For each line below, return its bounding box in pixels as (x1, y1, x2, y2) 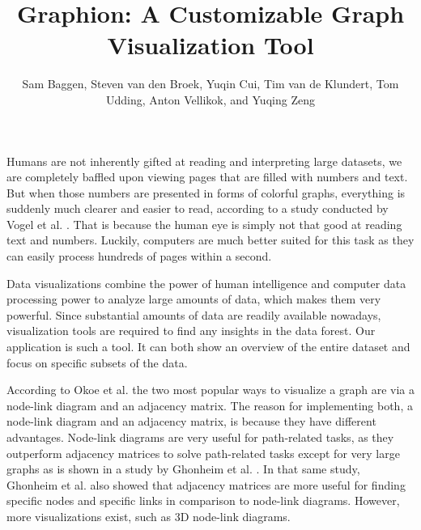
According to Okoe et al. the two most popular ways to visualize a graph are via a (6, 381, 415, 398)
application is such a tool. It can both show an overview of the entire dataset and (6, 338, 410, 355)
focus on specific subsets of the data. (6, 354, 188, 371)
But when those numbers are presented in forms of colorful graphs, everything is (6, 184, 406, 201)
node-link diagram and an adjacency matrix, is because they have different (6, 413, 376, 430)
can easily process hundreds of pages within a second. (6, 248, 272, 265)
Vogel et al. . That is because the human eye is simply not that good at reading (6, 215, 402, 232)
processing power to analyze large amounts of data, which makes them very (6, 290, 381, 307)
